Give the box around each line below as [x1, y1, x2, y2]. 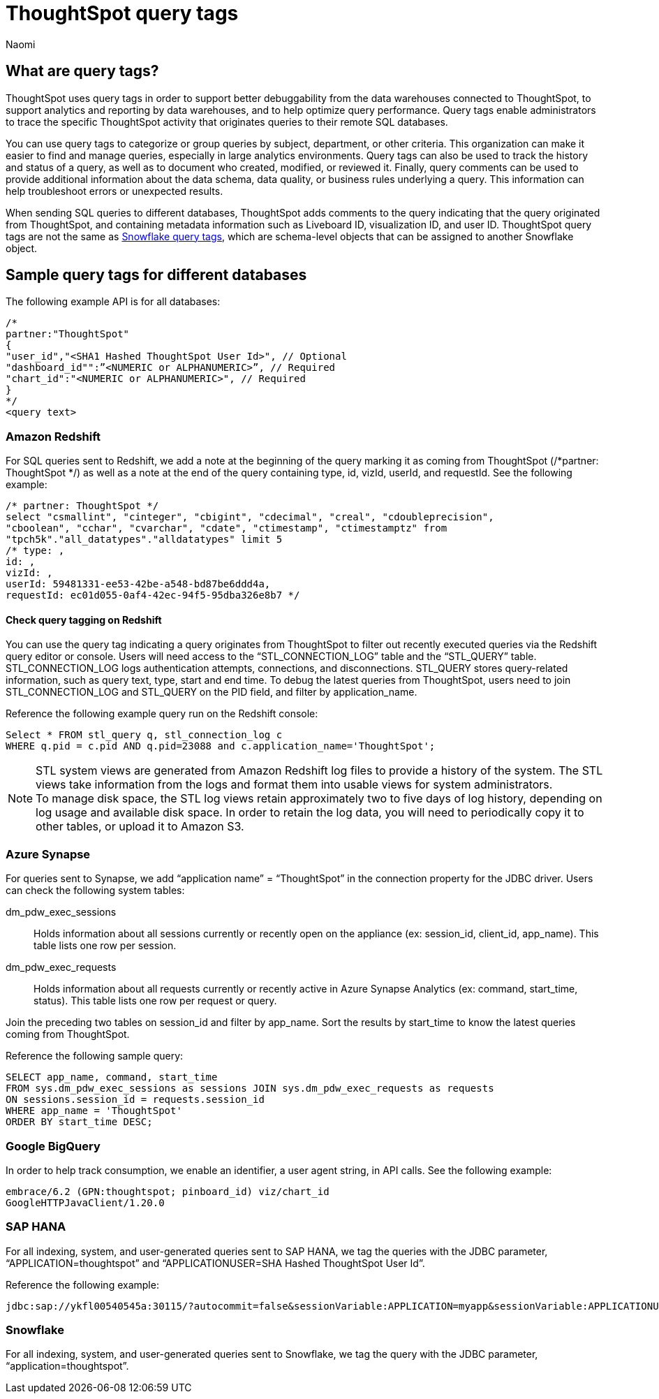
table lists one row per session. [34, 939, 177, 952]
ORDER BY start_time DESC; [6, 1116, 153, 1128]
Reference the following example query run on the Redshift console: [6, 708, 318, 720]
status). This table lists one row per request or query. [34, 995, 277, 1007]
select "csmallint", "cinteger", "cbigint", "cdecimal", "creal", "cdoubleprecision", [6, 511, 494, 523]
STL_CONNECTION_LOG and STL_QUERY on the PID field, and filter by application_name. [6, 686, 417, 698]
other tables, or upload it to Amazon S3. [36, 819, 244, 834]
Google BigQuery [6, 1138, 101, 1153]
